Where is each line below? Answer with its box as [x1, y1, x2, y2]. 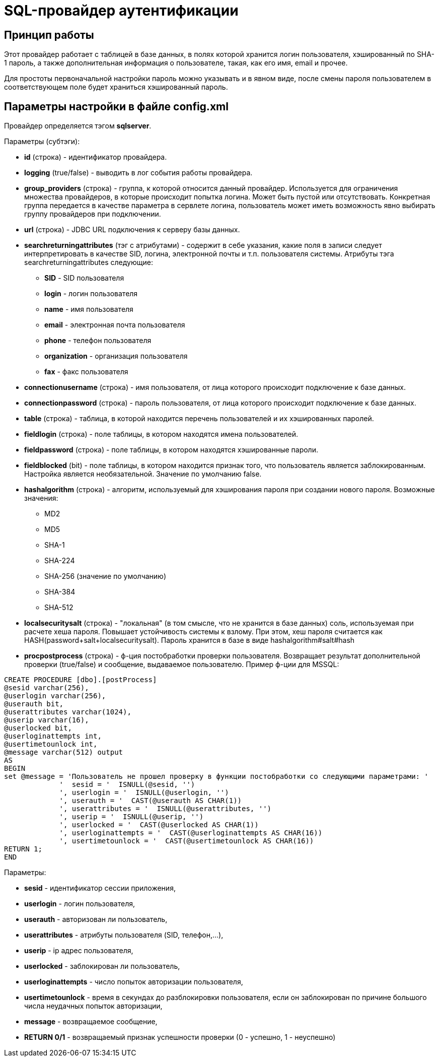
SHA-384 [44, 587, 76, 596]
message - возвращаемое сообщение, [24, 1017, 158, 1026]
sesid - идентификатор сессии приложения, [24, 884, 176, 893]
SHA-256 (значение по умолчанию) [44, 572, 167, 581]
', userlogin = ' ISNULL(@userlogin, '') [59, 788, 229, 797]
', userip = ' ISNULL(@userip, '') [59, 813, 204, 821]
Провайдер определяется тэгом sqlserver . [4, 121, 152, 130]
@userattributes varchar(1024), [4, 708, 131, 716]
